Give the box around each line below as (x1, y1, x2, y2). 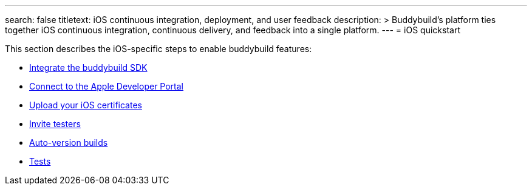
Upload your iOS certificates (29, 100, 142, 110)
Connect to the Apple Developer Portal (29, 81, 183, 91)
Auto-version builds (29, 137, 108, 148)
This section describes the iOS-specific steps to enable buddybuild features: (5, 44, 312, 54)
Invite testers (29, 119, 81, 129)
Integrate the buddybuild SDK (29, 62, 148, 73)
